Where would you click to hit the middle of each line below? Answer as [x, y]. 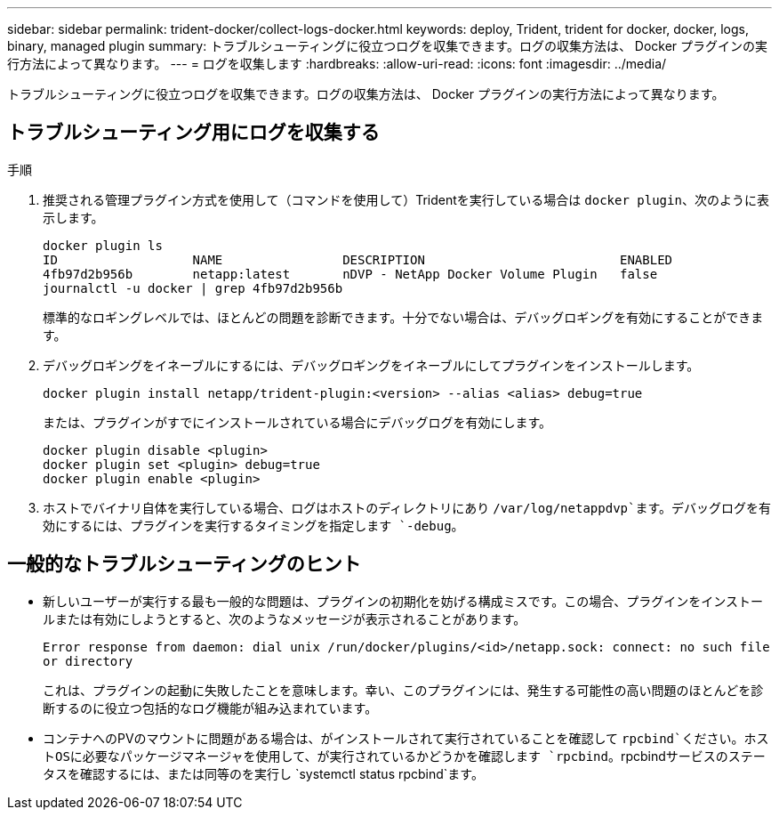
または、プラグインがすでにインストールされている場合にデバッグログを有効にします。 [297, 422]
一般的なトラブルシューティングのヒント [184, 564]
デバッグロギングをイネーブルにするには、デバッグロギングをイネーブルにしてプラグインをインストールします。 [371, 365]
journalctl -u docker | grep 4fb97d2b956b [193, 288]
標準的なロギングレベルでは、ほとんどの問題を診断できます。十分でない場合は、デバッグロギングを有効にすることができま [403, 317]
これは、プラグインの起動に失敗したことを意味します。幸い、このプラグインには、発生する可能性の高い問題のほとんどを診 [403, 690]
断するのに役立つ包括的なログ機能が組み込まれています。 [210, 708]
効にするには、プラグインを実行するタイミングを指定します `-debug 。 [253, 525]
